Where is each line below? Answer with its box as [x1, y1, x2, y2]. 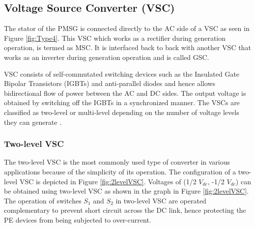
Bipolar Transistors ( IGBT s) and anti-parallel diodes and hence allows [4, 78, 216, 88]
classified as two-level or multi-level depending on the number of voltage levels [4, 107, 239, 117]
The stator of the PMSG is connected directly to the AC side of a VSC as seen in [4, 23, 250, 33]
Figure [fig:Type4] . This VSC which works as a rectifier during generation [4, 32, 226, 43]
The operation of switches [4, 195, 82, 205]
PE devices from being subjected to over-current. [4, 214, 151, 225]
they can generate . [4, 116, 62, 127]
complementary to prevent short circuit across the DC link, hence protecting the [4, 205, 246, 215]
